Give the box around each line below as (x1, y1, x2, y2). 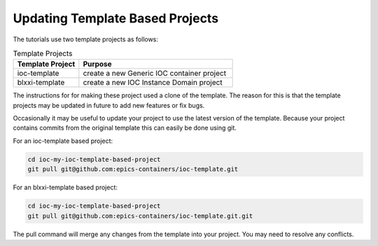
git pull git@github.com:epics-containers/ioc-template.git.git (27, 212, 253, 220)
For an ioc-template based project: (13, 137, 113, 145)
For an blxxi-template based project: (13, 183, 118, 192)
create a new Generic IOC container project (83, 69, 227, 78)
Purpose (83, 60, 112, 69)
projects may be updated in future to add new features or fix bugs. (13, 101, 205, 109)
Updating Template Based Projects (13, 11, 219, 26)
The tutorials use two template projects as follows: (13, 35, 159, 43)
